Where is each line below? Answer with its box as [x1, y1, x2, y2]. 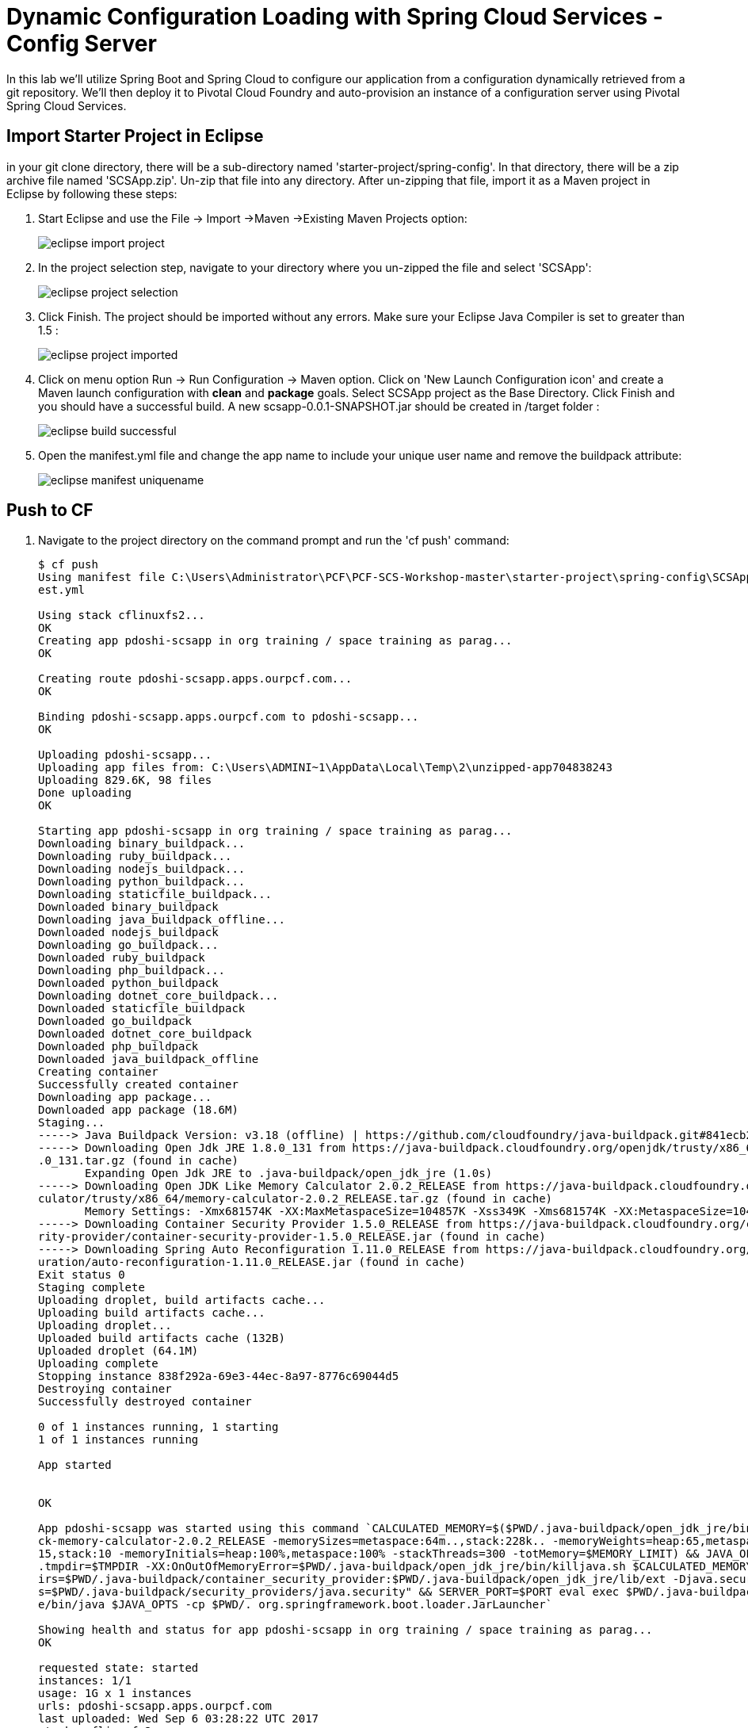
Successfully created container [38, 1078, 239, 1091]
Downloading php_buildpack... [38, 964, 226, 977]
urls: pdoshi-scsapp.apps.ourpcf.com [38, 1699, 273, 1713]
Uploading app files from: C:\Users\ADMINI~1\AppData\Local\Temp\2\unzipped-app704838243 [38, 761, 613, 774]
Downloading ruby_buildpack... [38, 850, 232, 863]
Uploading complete [38, 1357, 158, 1371]
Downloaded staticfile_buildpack [38, 1002, 246, 1015]
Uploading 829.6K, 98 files [38, 774, 212, 787]
